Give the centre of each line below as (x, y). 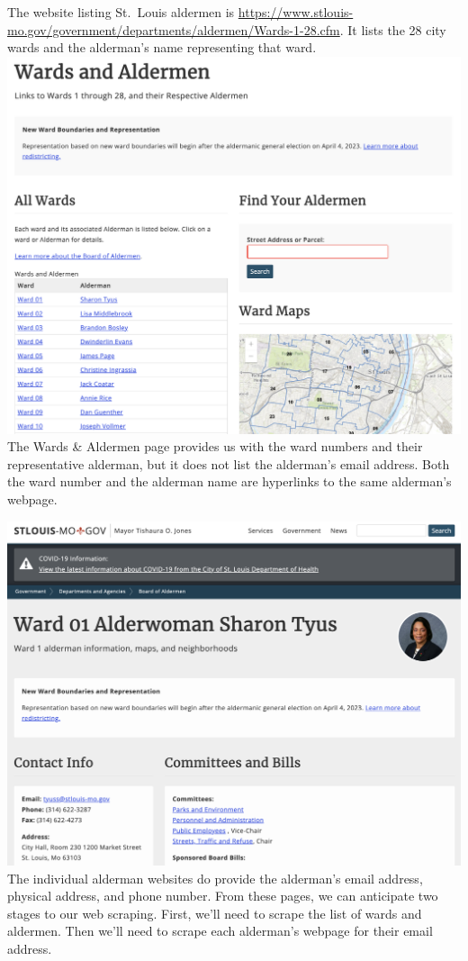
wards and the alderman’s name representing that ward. (162, 47)
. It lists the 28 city (393, 29)
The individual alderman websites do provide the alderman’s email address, (215, 878)
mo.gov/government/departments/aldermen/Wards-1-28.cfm (174, 29)
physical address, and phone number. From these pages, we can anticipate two (223, 896)
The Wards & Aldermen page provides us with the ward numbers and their (215, 446)
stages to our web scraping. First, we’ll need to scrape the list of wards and (215, 913)
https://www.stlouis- (296, 12)
